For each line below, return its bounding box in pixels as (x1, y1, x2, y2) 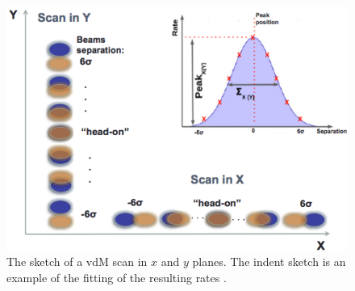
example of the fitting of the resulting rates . (6, 268, 227, 285)
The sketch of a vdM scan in (6, 253, 148, 270)
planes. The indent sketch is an (192, 253, 346, 270)
